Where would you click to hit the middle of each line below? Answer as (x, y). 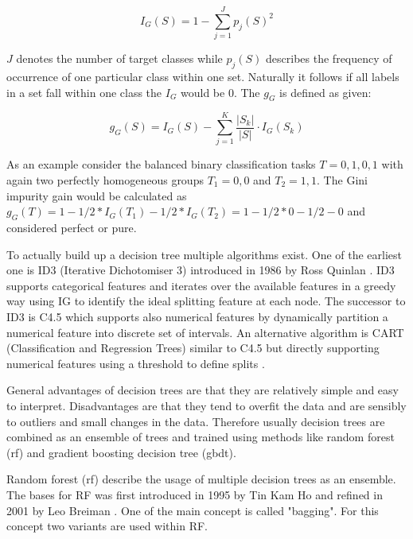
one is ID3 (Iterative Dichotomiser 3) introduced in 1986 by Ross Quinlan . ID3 (201, 270)
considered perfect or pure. (72, 228)
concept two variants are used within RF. (107, 526)
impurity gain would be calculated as (97, 195)
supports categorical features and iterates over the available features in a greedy (201, 285)
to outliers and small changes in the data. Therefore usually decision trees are (196, 421)
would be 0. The (220, 92)
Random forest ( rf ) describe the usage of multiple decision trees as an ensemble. (201, 479)
